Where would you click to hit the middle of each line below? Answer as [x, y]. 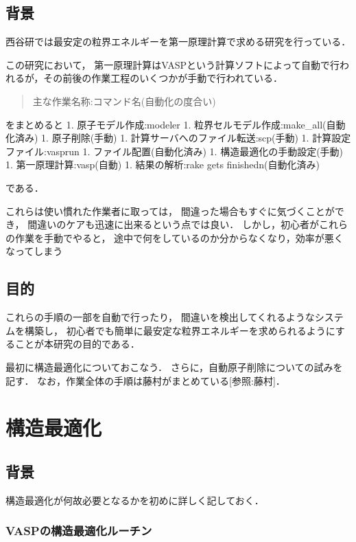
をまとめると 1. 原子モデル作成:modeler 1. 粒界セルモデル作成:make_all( [166, 124]
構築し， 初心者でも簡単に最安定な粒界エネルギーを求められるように [180, 330]
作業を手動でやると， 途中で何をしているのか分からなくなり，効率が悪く [179, 237]
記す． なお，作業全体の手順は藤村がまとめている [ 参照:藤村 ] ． [145, 380]
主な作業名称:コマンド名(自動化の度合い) [124, 101]
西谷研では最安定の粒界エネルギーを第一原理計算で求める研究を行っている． [178, 42]
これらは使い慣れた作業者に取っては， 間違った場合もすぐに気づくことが [170, 211]
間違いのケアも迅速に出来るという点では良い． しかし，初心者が [173, 224]
